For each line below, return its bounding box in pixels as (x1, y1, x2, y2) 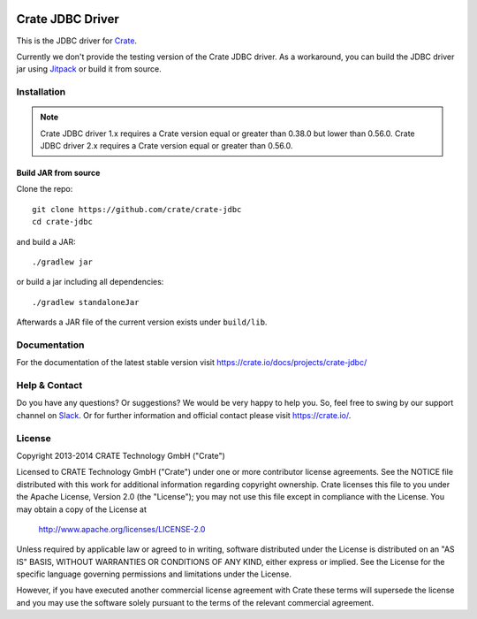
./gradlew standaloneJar (32, 297, 140, 307)
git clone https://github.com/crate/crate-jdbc (32, 204, 242, 214)
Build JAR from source (16, 168, 101, 179)
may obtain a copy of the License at (16, 504, 148, 515)
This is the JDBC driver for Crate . (16, 35, 137, 46)
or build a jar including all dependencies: (16, 277, 164, 287)
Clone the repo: (16, 184, 73, 195)
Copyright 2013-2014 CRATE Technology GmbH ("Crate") (16, 450, 225, 461)
